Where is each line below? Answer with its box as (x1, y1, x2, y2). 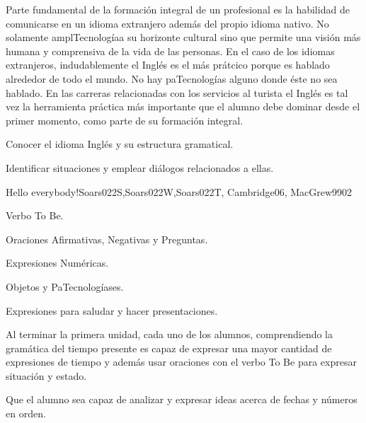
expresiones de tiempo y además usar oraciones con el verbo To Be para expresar (6, 354, 357, 369)
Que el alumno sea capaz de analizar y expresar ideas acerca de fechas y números (6, 392, 358, 407)
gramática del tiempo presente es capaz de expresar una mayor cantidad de (6, 340, 332, 355)
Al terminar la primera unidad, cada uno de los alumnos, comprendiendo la (6, 327, 333, 342)
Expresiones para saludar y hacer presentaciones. (6, 303, 218, 318)
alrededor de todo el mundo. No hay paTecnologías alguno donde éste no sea (6, 71, 338, 86)
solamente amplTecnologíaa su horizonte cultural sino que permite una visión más (6, 30, 361, 45)
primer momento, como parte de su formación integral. (6, 112, 244, 127)
